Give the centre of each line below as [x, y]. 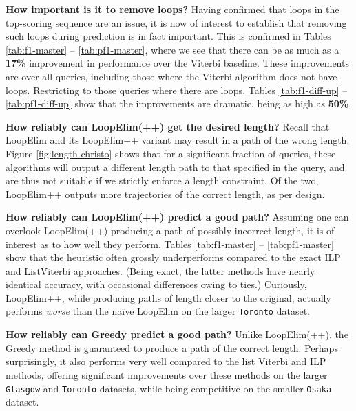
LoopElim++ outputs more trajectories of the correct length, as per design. [165, 193]
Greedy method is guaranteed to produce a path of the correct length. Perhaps [172, 347]
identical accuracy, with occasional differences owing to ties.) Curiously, [156, 284]
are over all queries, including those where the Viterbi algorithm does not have [171, 76]
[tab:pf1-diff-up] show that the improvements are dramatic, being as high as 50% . [179, 103]
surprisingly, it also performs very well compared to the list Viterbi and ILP [166, 361]
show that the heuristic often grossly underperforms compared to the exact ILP [173, 257]
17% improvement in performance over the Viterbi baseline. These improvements [177, 63]
